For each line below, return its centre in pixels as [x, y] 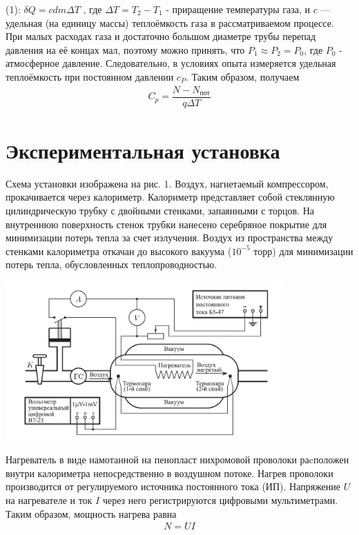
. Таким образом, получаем [243, 76]
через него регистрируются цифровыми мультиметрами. [220, 500]
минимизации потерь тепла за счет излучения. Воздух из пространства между [169, 238]
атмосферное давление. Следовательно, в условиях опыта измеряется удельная [171, 63]
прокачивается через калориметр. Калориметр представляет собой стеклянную [170, 197]
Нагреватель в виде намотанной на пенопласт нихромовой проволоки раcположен [177, 460]
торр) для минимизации [303, 251]
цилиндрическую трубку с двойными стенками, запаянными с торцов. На [160, 210]
